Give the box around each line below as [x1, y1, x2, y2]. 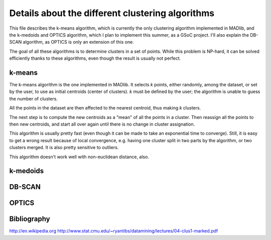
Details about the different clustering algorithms [9, 8, 215, 19]
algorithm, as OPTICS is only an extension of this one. [23, 39, 134, 45]
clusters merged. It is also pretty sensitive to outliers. [9, 145, 119, 151]
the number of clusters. [9, 95, 58, 101]
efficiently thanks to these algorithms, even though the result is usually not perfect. [9, 55, 181, 61]
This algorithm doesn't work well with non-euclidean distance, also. [9, 154, 149, 160]
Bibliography [9, 215, 50, 223]
